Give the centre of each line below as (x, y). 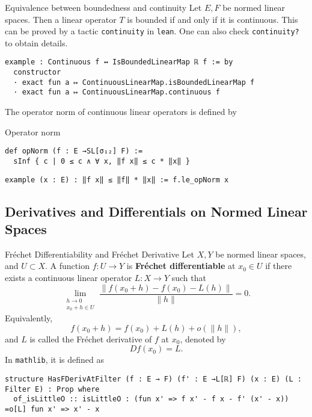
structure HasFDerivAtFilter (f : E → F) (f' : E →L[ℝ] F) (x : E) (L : (153, 379)
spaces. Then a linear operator (61, 19)
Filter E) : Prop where (52, 389)
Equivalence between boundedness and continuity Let (103, 7)
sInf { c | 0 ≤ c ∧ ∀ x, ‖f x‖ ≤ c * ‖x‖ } (102, 161)
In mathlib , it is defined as (54, 360)
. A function (67, 266)
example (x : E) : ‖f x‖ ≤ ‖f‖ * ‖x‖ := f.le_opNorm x (117, 180)
